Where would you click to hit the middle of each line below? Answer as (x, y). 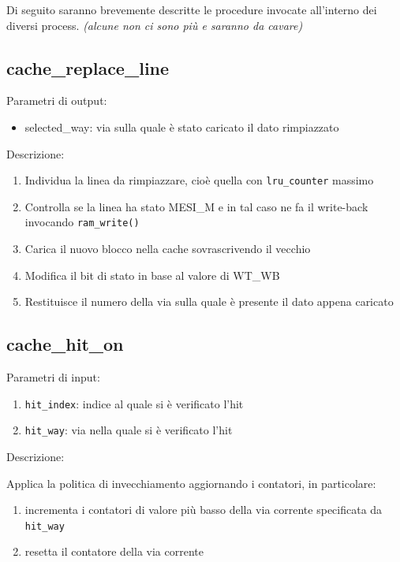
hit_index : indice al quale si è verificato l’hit (134, 403)
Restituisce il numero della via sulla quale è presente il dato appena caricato (209, 301)
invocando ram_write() (82, 222)
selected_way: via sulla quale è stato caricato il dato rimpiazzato (182, 127)
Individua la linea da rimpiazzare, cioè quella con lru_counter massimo (199, 180)
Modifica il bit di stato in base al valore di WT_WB (152, 275)
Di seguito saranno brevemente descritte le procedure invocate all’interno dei (192, 9)
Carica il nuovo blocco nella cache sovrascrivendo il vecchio (168, 249)
